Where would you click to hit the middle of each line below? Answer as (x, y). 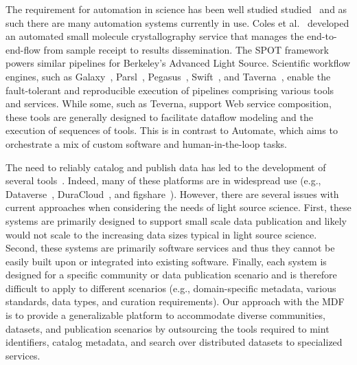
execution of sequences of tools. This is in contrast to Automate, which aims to (172, 130)
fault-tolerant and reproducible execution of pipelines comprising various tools (170, 90)
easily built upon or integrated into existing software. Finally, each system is (166, 261)
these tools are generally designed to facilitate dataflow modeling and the (159, 117)
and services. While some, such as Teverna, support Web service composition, (169, 103)
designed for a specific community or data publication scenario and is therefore (171, 275)
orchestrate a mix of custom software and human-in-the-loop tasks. (146, 143)
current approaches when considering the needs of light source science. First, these (178, 207)
